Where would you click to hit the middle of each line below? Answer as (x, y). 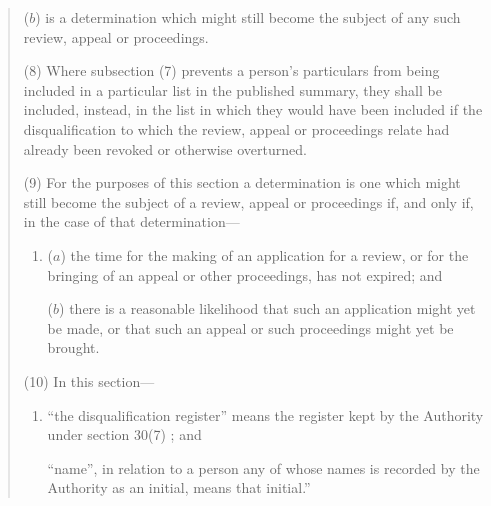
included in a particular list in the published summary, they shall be (232, 89)
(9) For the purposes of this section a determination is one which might (242, 182)
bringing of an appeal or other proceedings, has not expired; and (245, 274)
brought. (73, 347)
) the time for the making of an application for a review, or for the (264, 254)
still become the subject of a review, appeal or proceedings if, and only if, (248, 201)
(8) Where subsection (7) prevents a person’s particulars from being (231, 70)
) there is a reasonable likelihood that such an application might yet (267, 308)
